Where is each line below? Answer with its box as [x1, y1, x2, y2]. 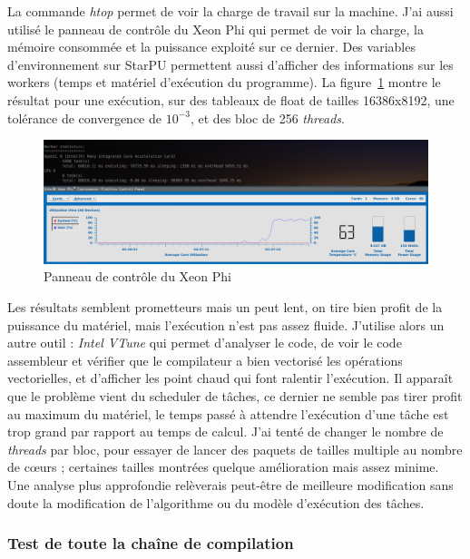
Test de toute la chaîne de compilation [7, 532, 294, 554]
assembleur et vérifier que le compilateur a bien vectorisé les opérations [7, 350, 403, 369]
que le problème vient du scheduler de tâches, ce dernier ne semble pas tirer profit [7, 386, 463, 405]
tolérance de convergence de [7, 108, 162, 127]
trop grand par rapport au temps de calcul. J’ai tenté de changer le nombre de [7, 422, 444, 441]
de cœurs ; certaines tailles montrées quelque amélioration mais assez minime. [7, 457, 439, 476]
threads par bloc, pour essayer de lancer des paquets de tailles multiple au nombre [7, 439, 463, 458]
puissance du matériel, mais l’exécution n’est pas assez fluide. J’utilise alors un [7, 315, 445, 334]
